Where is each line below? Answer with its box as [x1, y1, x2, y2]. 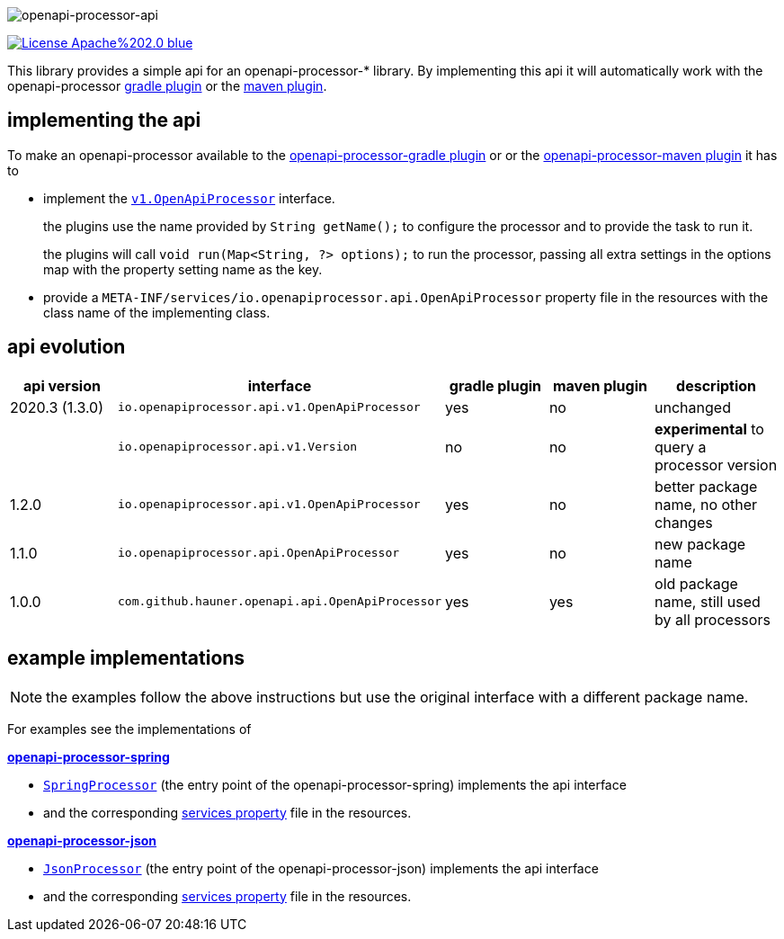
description [676, 376, 757, 395]
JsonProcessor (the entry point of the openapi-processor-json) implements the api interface [43, 860, 599, 876]
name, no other [655, 495, 758, 514]
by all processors [655, 610, 771, 629]
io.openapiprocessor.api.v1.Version [118, 440, 358, 454]
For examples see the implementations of [7, 720, 252, 737]
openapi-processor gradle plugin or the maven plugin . [7, 78, 327, 94]
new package [655, 534, 746, 553]
